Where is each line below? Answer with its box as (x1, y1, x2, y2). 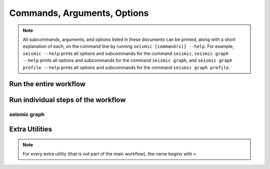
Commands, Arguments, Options (9, 7, 149, 18)
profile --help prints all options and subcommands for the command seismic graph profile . (22, 64, 230, 70)
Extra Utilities (9, 125, 52, 133)
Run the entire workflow (9, 80, 86, 88)
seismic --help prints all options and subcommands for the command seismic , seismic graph (22, 50, 229, 56)
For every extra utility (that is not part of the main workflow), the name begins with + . (22, 151, 197, 157)
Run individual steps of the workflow (9, 96, 126, 104)
